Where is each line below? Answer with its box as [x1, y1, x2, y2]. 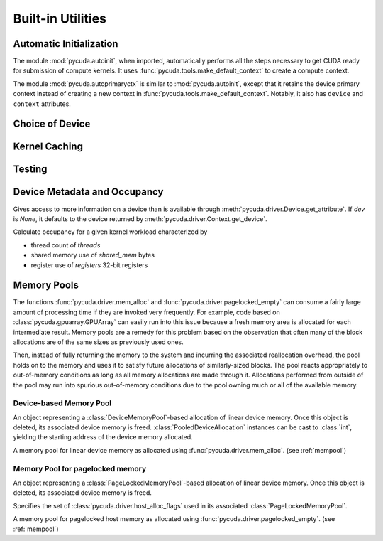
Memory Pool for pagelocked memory [13, 464, 147, 473]
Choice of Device [13, 118, 91, 130]
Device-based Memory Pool [13, 398, 112, 408]
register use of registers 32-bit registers [30, 260, 148, 269]
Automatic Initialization [13, 38, 118, 50]
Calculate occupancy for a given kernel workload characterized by [13, 227, 208, 236]
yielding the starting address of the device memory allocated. [13, 433, 193, 441]
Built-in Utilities [13, 11, 106, 26]
